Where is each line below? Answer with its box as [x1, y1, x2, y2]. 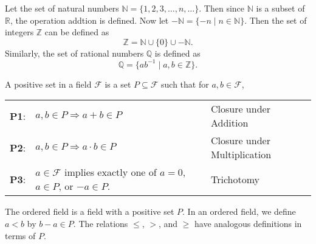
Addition [210, 116, 249, 130]
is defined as [154, 46, 201, 59]
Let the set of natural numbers [5, 2, 119, 14]
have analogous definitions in [194, 217, 302, 230]
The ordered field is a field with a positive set [5, 205, 174, 218]
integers [5, 26, 34, 38]
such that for [161, 77, 209, 90]
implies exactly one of [64, 165, 157, 180]
